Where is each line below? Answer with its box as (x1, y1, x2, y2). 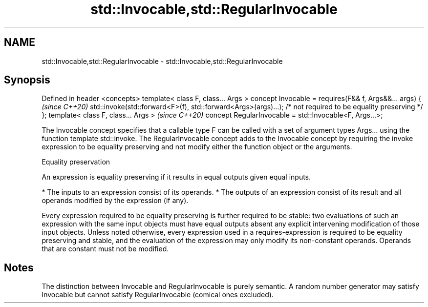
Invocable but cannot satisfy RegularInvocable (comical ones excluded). (42, 290, 274, 299)
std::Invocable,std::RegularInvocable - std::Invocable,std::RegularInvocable (42, 57, 283, 65)
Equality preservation (42, 158, 110, 166)
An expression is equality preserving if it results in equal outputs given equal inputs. (42, 173, 311, 182)
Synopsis (4, 74, 50, 86)
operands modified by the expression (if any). (42, 196, 189, 205)
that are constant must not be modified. (42, 245, 169, 253)
